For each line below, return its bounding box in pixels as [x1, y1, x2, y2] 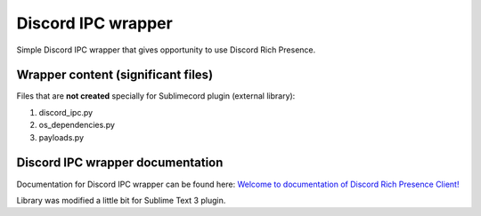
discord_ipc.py [38, 107, 94, 117]
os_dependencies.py [38, 120, 116, 131]
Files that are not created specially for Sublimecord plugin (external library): [16, 91, 296, 101]
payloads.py [38, 132, 85, 142]
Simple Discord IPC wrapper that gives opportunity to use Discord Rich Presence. [16, 44, 316, 55]
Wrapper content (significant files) [16, 68, 214, 83]
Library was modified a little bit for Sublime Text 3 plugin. [16, 195, 226, 205]
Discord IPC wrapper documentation [16, 156, 224, 171]
